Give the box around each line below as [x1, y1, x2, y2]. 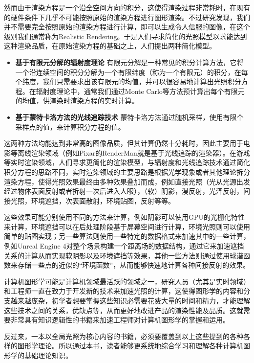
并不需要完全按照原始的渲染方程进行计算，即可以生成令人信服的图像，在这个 [4, 22, 250, 32]
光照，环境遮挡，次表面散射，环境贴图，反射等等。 [10, 195, 175, 205]
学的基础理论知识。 [10, 350, 72, 360]
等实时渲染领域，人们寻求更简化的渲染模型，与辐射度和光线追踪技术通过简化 [4, 157, 250, 167]
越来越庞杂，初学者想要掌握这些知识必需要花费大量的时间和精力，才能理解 [10, 295, 250, 306]
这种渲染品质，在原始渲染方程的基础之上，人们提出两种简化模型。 [4, 41, 216, 51]
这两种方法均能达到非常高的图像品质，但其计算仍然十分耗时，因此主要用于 [4, 138, 243, 148]
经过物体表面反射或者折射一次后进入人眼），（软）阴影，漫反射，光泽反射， [4, 186, 243, 196]
